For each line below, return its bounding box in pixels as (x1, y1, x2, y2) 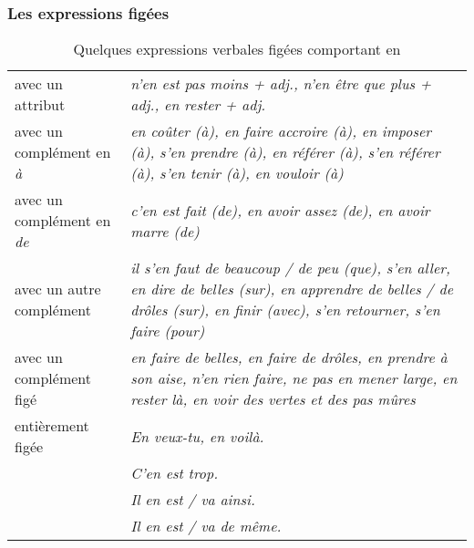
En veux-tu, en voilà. (130, 425, 264, 447)
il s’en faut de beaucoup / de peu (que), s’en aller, (130, 257, 450, 279)
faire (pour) (130, 320, 205, 342)
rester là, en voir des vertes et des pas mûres (130, 388, 416, 410)
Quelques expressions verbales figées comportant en (73, 38, 401, 60)
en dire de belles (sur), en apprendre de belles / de (130, 278, 453, 300)
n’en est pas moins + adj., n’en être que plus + (130, 73, 432, 95)
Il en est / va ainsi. (130, 489, 255, 511)
